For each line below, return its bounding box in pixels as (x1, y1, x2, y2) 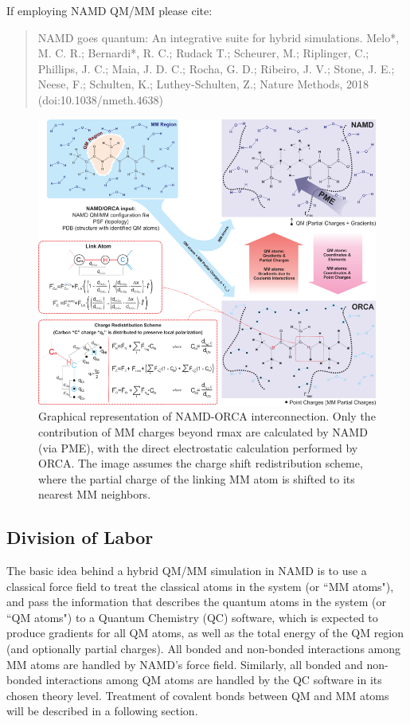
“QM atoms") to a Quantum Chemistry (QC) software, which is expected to (6, 609, 378, 625)
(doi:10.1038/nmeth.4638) (37, 91, 163, 108)
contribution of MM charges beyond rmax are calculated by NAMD (38, 423, 368, 440)
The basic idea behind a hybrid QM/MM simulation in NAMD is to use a (6, 562, 367, 579)
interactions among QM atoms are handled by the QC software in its (45, 671, 382, 688)
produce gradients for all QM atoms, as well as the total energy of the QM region (6, 624, 404, 641)
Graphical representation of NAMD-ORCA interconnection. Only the (38, 408, 376, 425)
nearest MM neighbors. (38, 486, 151, 503)
